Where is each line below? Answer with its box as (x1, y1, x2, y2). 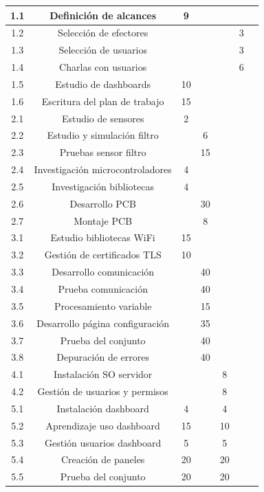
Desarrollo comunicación (52, 265, 155, 279)
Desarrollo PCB (69, 196, 136, 210)
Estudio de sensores (61, 111, 144, 125)
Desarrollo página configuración (36, 315, 170, 330)
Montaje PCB (74, 213, 133, 227)
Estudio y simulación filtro (47, 128, 159, 142)
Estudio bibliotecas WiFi (50, 230, 155, 245)
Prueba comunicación (58, 282, 148, 295)
